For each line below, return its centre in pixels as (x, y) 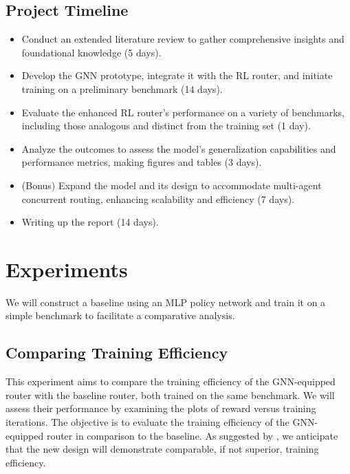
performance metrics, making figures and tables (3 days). (142, 162)
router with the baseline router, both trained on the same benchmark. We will (170, 395)
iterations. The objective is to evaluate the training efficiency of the (147, 422)
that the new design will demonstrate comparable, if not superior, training (162, 449)
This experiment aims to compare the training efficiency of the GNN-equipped (171, 381)
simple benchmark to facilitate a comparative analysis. (120, 315)
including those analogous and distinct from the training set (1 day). (166, 126)
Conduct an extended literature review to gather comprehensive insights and (183, 39)
